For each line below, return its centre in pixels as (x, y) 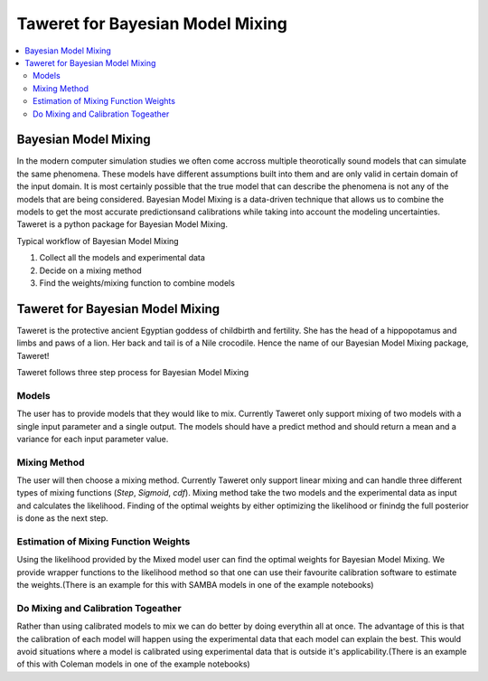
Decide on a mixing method (90, 270)
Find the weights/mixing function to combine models (137, 283)
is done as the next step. (62, 518)
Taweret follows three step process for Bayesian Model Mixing (133, 372)
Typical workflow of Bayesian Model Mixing (98, 241)
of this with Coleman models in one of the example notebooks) (133, 664)
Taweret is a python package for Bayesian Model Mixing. (122, 224)
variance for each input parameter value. (93, 439)
